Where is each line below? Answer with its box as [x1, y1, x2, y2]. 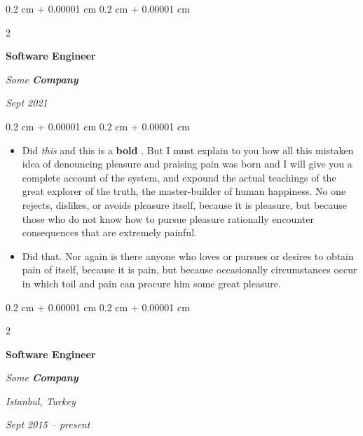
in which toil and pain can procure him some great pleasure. [22, 275, 281, 290]
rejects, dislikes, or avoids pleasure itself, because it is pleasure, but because [22, 197, 348, 212]
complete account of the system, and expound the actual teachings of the [22, 170, 336, 184]
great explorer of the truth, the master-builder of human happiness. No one [22, 184, 346, 198]
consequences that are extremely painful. [22, 225, 197, 240]
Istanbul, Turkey [6, 393, 76, 408]
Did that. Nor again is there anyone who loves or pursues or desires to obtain [22, 248, 354, 263]
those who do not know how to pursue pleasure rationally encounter [22, 211, 314, 226]
